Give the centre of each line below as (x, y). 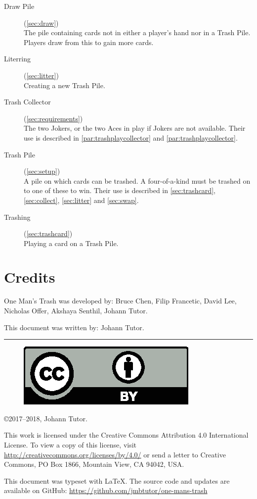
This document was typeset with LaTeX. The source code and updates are (117, 480)
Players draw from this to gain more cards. (89, 42)
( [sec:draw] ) (41, 23)
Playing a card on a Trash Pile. (71, 243)
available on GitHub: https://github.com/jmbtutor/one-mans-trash (106, 490)
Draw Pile (19, 6)
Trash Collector (27, 102)
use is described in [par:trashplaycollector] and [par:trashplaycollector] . (131, 137)
